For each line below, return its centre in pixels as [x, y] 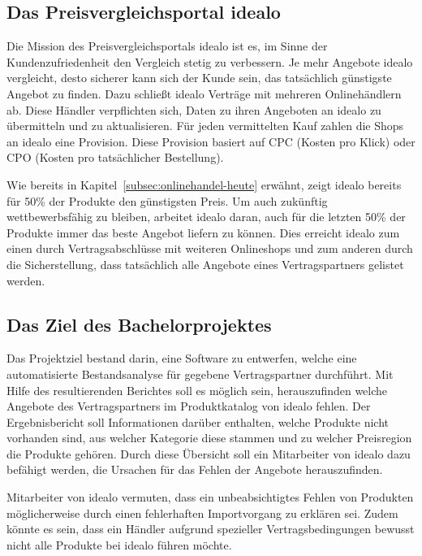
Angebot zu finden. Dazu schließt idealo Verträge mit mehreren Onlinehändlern [204, 93]
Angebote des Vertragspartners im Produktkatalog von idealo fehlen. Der [189, 406]
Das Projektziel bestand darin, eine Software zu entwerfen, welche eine [182, 358]
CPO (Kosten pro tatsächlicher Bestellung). [115, 157]
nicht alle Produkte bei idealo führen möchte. [119, 544]
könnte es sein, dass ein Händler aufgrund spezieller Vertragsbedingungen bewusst [211, 529]
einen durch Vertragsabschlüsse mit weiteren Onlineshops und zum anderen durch [210, 248]
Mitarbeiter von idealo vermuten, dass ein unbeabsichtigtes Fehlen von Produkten [210, 497]
